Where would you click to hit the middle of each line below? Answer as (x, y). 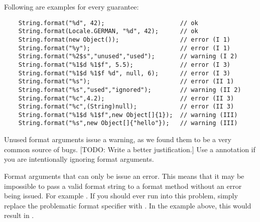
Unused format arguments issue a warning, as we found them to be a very (118, 139)
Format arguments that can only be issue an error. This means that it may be (124, 176)
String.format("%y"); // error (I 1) (124, 48)
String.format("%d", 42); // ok (108, 23)
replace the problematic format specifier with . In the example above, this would (128, 205)
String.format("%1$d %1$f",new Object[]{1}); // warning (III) (128, 115)
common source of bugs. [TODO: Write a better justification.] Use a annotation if (130, 149)
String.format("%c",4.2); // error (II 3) (126, 98)
